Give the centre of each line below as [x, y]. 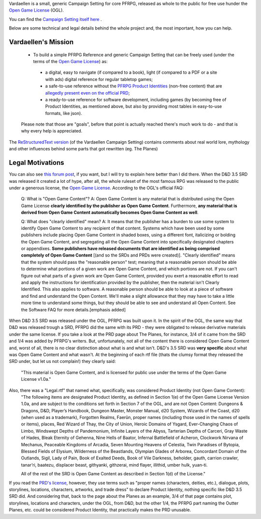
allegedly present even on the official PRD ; [87, 93]
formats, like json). [64, 113]
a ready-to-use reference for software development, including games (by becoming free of [136, 99]
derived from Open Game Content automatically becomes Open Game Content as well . [110, 212]
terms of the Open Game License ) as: [70, 61]
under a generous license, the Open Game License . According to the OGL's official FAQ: [96, 188]
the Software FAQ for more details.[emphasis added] [73, 309]
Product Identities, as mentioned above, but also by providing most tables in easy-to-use [134, 106]
